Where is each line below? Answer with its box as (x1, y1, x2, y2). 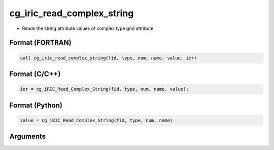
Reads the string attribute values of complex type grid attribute (22, 25, 154, 31)
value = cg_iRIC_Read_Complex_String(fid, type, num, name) (20, 117, 173, 123)
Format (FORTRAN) (9, 39, 72, 47)
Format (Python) (9, 101, 63, 109)
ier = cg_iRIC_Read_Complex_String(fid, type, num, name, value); (20, 86, 189, 92)
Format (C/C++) (9, 69, 61, 78)
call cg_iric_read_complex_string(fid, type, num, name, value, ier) (20, 55, 197, 61)
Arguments (9, 132, 46, 141)
